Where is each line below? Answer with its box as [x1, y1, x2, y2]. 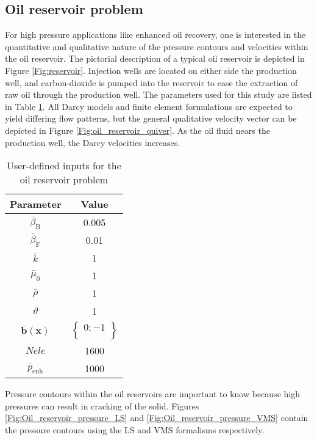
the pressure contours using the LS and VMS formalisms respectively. [5, 423, 265, 436]
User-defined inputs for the [6, 158, 121, 173]
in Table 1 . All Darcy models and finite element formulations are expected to [5, 100, 293, 112]
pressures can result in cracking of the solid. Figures [5, 399, 199, 412]
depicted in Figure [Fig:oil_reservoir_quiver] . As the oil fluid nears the [5, 123, 270, 136]
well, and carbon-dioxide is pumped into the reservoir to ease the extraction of [5, 76, 298, 89]
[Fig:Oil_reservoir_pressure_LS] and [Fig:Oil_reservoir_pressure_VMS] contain [5, 411, 308, 424]
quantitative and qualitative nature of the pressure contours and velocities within [5, 40, 308, 53]
